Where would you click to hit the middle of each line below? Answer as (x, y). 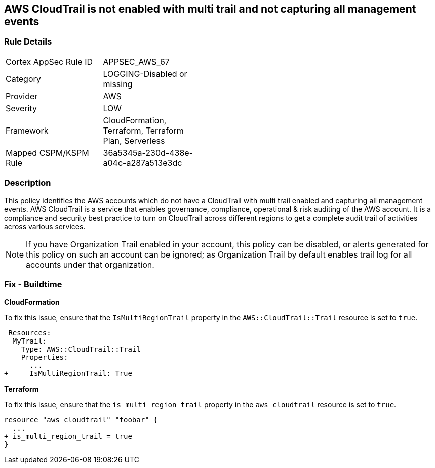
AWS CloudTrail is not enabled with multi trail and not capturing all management (210, 9)
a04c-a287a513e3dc (143, 163)
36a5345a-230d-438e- (148, 153)
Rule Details (28, 42)
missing (118, 84)
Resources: (30, 333)
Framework (27, 130)
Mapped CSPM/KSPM (47, 153)
